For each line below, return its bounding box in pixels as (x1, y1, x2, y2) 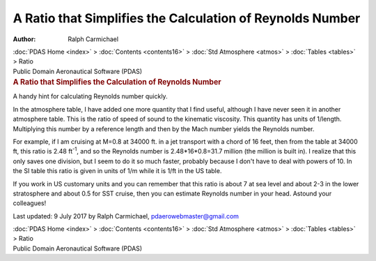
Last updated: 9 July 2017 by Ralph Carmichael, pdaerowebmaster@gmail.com (13, 211, 240, 220)
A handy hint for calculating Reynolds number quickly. (13, 92, 168, 100)
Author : (13, 35, 36, 43)
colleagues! (13, 199, 47, 207)
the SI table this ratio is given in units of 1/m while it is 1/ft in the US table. (13, 167, 222, 175)
